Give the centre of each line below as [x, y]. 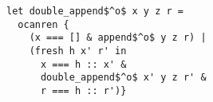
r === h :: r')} [83, 90]
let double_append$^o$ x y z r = [95, 11]
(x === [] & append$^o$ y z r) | [118, 38]
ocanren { [43, 24]
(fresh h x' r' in [78, 51]
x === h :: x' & [83, 64]
